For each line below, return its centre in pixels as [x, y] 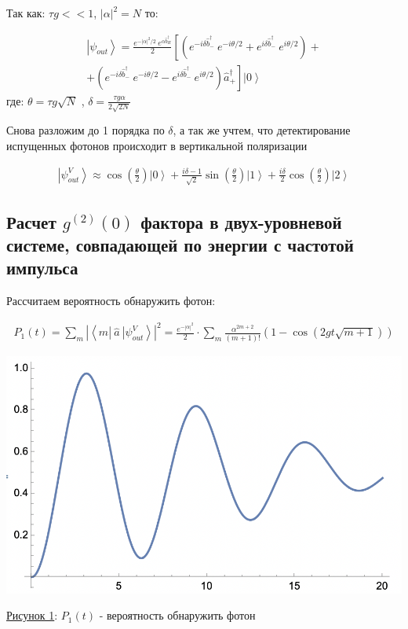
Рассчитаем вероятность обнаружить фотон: [111, 301]
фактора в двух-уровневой [241, 221]
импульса [42, 268]
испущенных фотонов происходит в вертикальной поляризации [157, 145]
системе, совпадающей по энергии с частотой [180, 245]
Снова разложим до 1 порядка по [86, 130]
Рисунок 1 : [32, 615]
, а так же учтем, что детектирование [262, 130]
